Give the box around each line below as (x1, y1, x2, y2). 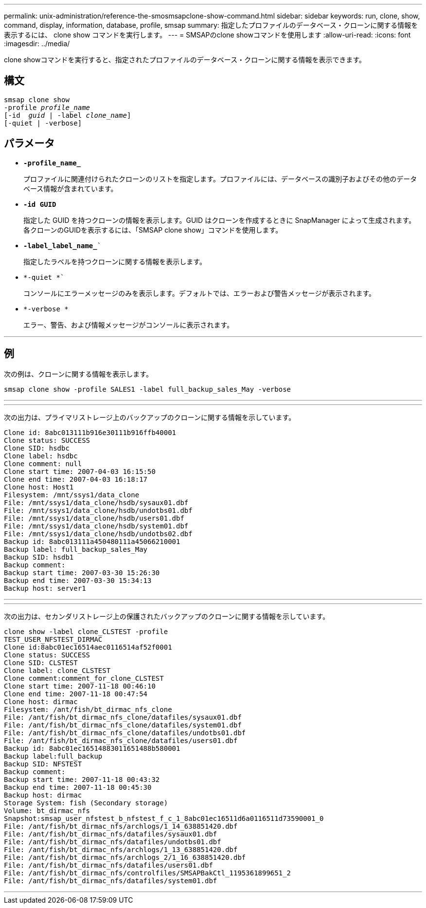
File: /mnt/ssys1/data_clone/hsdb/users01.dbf (4, 514, 184, 522)
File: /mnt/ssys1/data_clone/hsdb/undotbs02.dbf (4, 529, 193, 538)
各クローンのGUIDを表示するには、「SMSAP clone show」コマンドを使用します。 (23, 225, 283, 234)
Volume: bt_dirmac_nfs (4, 806, 90, 815)
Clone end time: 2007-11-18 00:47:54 (4, 690, 148, 698)
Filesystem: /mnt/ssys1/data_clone (4, 490, 140, 499)
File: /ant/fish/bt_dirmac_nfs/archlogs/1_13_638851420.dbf (4, 845, 238, 854)
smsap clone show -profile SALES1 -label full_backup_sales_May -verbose (4, 385, 291, 393)
